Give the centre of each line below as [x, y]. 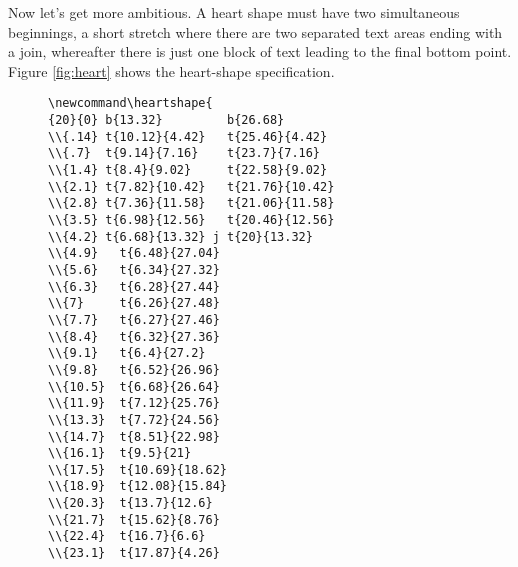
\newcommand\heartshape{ [130, 103]
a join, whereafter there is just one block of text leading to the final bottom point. [260, 51]
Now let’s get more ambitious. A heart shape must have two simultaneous [234, 12]
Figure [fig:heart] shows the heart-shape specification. [171, 70]
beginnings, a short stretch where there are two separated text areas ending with [255, 31]
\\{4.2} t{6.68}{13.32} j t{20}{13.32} [180, 236]
